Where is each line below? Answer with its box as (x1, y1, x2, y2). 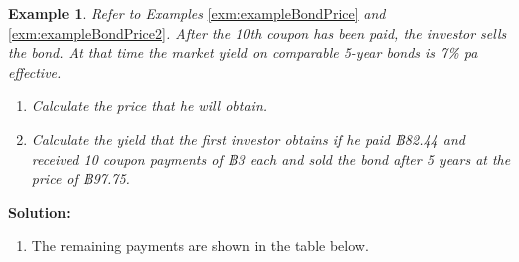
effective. (8, 61, 62, 82)
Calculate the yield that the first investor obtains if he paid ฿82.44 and (31, 128, 465, 149)
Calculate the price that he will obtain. (31, 95, 268, 116)
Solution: (8, 201, 71, 222)
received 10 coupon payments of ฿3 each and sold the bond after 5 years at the (31, 148, 511, 169)
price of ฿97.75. (31, 168, 130, 189)
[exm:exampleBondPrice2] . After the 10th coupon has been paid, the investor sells (8, 22, 507, 43)
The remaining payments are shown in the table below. (31, 235, 369, 256)
